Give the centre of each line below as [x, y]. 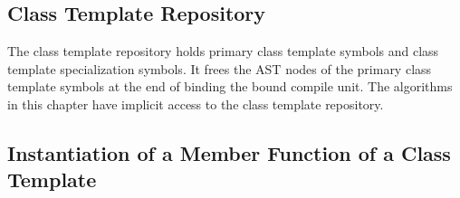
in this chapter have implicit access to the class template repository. [196, 104]
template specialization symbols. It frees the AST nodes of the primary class [220, 68]
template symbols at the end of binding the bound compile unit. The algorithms [230, 86]
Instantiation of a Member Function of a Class [229, 152]
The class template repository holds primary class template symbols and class [223, 51]
